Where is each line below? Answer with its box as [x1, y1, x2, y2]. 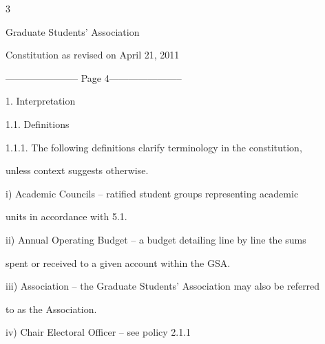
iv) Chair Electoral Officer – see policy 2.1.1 [6, 325, 191, 339]
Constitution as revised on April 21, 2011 [6, 47, 180, 62]
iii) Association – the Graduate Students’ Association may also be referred [6, 279, 320, 293]
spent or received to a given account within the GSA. [6, 255, 231, 270]
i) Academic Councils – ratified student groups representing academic [6, 186, 299, 200]
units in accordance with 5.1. [6, 209, 127, 224]
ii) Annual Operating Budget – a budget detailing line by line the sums [6, 232, 306, 246]
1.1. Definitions [6, 116, 70, 131]
